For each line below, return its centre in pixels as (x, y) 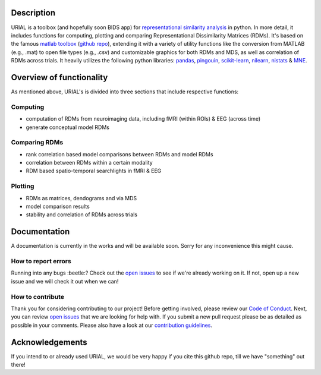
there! (18, 365)
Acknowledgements (49, 342)
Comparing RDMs (37, 143)
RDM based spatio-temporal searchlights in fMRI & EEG (94, 171)
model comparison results (58, 206)
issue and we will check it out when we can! (65, 281)
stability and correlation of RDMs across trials (82, 215)
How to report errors (41, 261)
